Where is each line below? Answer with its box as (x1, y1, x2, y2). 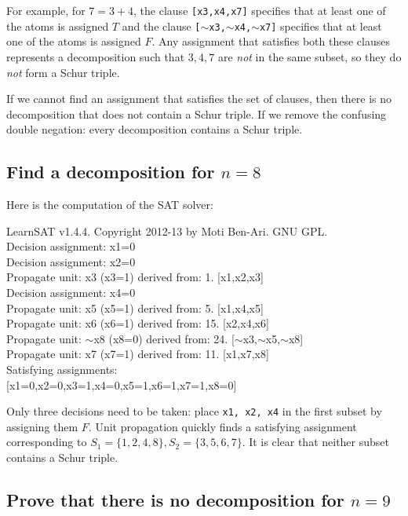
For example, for (6, 2, 86, 18)
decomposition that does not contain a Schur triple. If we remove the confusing (6, 105, 387, 122)
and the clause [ (122, 17, 201, 34)
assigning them (6, 418, 78, 434)
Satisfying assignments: (6, 361, 118, 378)
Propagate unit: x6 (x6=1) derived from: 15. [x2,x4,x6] (6, 315, 269, 331)
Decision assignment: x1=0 (6, 238, 136, 254)
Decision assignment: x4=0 (6, 284, 136, 301)
